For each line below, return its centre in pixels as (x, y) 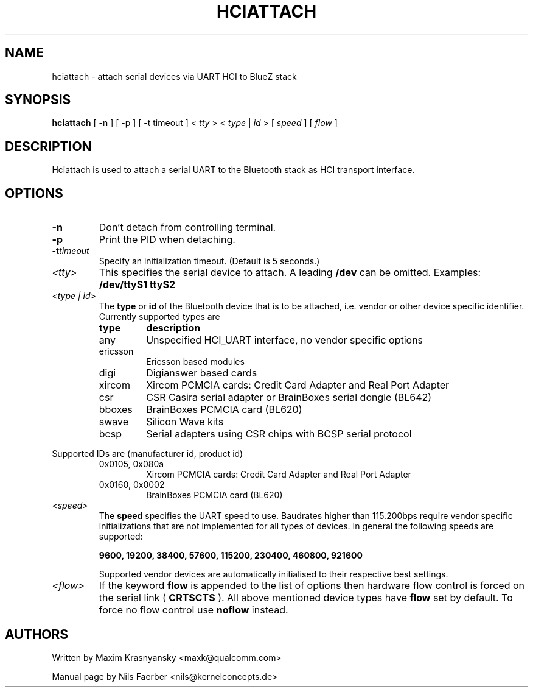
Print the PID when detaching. (167, 240)
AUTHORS (37, 634)
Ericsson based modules (195, 362)
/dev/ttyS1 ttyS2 (137, 285)
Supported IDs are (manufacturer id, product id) (148, 454)
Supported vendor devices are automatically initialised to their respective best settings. (273, 574)
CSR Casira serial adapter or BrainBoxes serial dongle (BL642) (289, 397)
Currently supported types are (159, 317)
